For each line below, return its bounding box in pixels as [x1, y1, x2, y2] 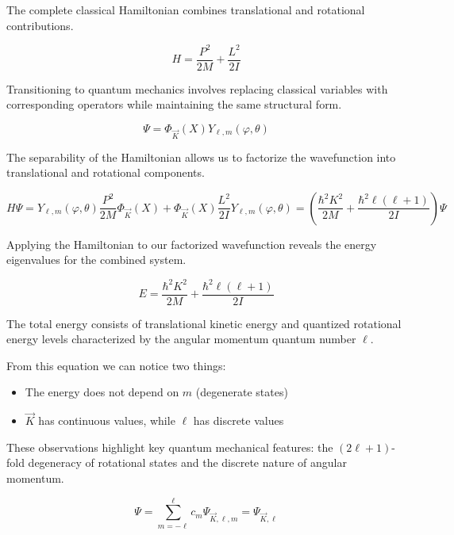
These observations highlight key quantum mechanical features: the [6, 438, 333, 455]
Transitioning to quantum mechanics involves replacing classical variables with [6, 80, 388, 97]
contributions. [6, 17, 74, 33]
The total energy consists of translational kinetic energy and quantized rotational [6, 315, 402, 331]
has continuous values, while [38, 412, 175, 429]
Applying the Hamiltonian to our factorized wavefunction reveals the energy [6, 235, 377, 252]
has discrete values [193, 412, 284, 429]
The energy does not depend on [25, 384, 179, 400]
